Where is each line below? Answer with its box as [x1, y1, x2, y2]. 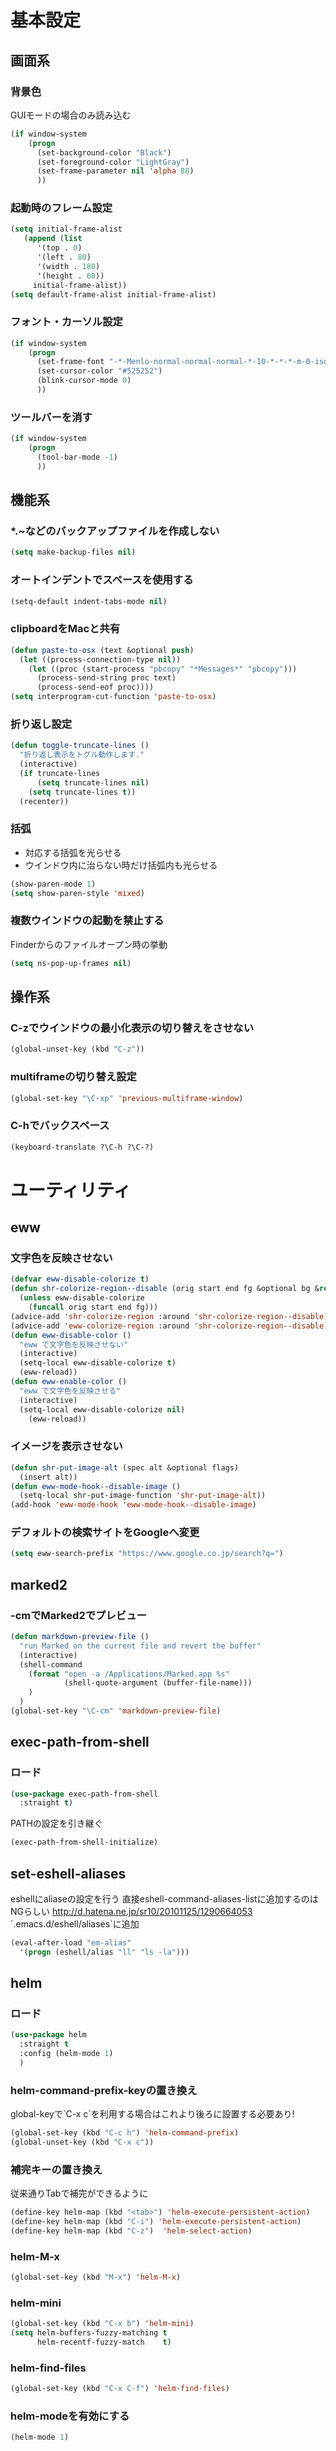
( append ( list [23, 234, 83, 244]
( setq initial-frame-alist [10, 224, 123, 235]
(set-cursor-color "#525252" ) [36, 366, 163, 376]
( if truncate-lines [19, 768, 101, 778]
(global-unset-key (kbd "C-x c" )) [10, 2137, 155, 2148]
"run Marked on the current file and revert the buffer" [19, 1641, 262, 1651]
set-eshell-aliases [10, 1865, 127, 1882]
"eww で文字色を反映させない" [19, 1339, 129, 1350]
